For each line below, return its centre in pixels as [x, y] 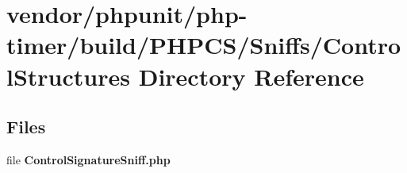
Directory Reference [251, 76]
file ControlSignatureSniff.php [88, 159]
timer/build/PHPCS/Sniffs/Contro [204, 45]
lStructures [68, 76]
